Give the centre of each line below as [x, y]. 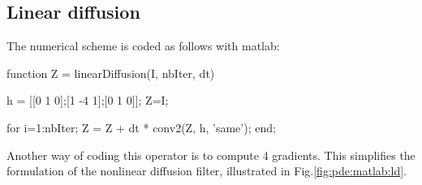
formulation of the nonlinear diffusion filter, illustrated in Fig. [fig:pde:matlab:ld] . [207, 171]
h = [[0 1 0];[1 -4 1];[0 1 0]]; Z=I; [88, 100]
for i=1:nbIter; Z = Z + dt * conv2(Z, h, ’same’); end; [141, 127]
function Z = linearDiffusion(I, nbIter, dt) [111, 73]
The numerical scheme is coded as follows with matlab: [143, 46]
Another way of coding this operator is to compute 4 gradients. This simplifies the [211, 155]
